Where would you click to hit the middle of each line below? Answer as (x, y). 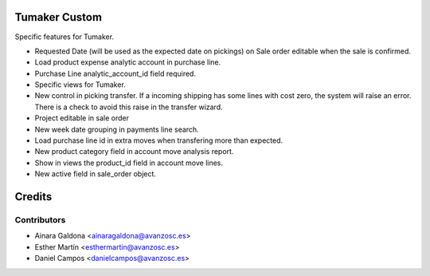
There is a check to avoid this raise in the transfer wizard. (129, 107)
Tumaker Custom (59, 17)
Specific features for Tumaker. (64, 37)
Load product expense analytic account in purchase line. (128, 62)
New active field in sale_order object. (96, 174)
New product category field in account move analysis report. (134, 152)
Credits (33, 197)
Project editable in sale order (82, 118)
